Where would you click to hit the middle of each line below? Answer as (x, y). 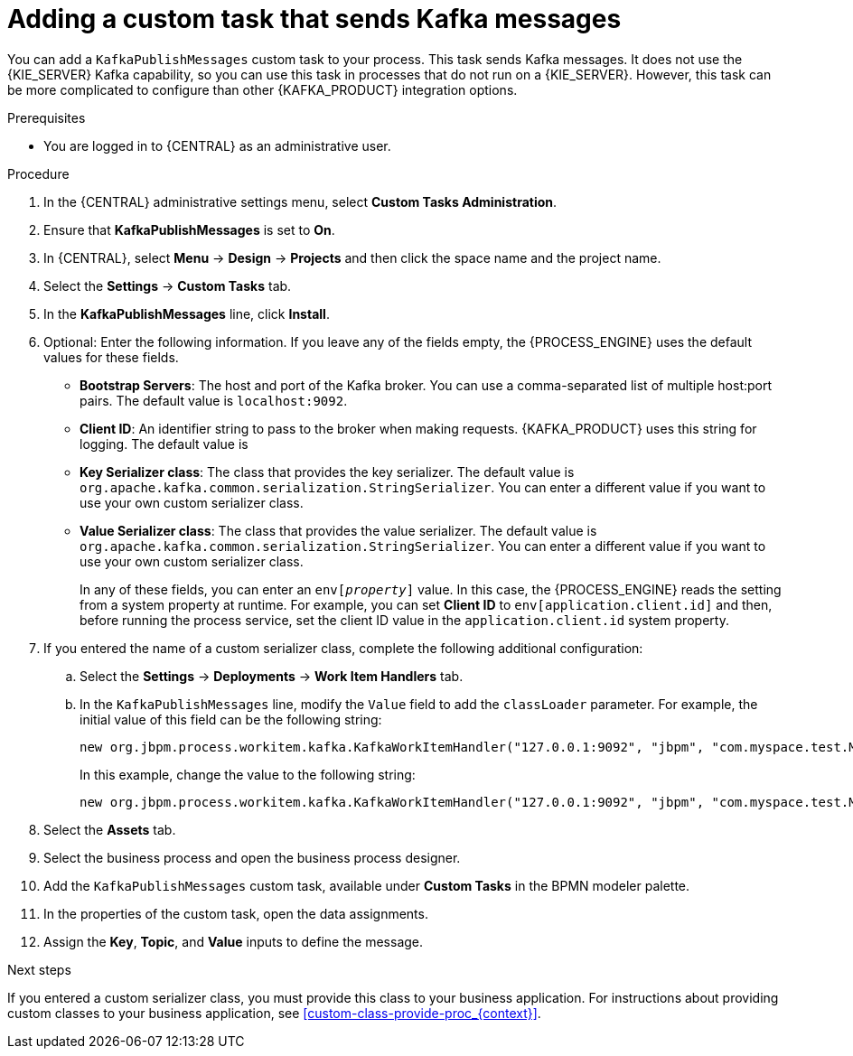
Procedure (38, 173)
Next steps (39, 969)
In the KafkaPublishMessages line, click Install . (187, 313)
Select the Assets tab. (110, 829)
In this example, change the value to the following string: (248, 774)
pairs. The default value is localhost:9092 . (214, 400)
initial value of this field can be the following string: (231, 719)
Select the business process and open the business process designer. (252, 857)
